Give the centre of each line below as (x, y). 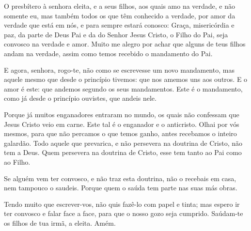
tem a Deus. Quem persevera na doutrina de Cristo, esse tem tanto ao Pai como (123, 152)
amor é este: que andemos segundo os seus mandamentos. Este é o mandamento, (123, 88)
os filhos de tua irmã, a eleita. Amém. (60, 223)
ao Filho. (17, 162)
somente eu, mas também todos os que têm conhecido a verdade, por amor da (120, 15)
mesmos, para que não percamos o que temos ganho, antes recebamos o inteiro (120, 133)
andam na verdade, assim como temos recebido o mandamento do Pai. (108, 53)
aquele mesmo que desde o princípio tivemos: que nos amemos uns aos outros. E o (126, 79)
